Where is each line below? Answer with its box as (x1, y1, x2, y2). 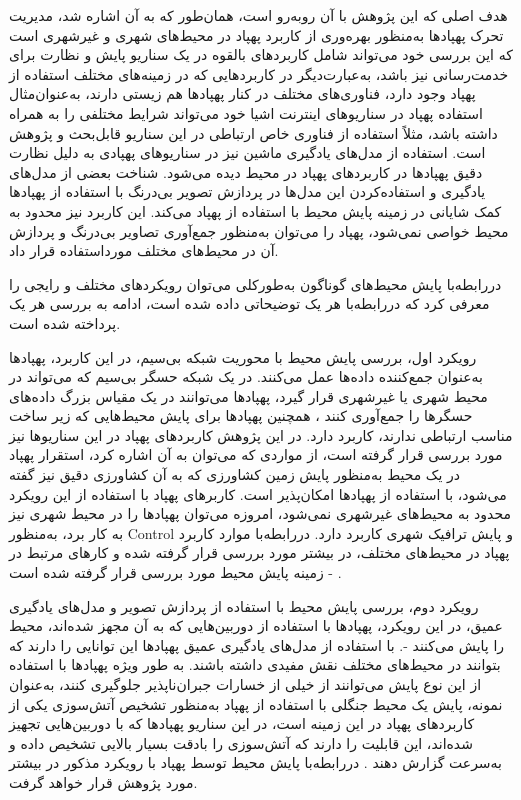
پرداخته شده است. (9, 312, 121, 333)
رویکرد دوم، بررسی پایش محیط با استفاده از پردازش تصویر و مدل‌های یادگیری (9, 595, 479, 616)
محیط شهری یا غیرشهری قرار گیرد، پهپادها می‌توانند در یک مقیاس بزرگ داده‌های (9, 385, 488, 406)
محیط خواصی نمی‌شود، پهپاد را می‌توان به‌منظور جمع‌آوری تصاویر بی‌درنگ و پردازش (9, 220, 509, 241)
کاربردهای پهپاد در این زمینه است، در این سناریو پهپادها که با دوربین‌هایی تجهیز (9, 713, 475, 734)
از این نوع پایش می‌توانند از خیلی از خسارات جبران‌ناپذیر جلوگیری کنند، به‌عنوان (9, 674, 482, 694)
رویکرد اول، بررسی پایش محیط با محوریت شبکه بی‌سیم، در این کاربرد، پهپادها (9, 346, 477, 367)
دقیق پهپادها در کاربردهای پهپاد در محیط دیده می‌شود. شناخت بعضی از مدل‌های (9, 161, 483, 182)
